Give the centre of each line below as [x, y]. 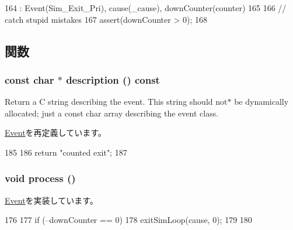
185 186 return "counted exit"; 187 [66, 152]
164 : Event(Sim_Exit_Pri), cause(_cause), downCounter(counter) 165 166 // [146, 8]
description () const [113, 79]
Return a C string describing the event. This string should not [116, 102]
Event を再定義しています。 [55, 133]
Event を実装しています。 [51, 200]
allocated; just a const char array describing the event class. [112, 113]
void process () [40, 178]
